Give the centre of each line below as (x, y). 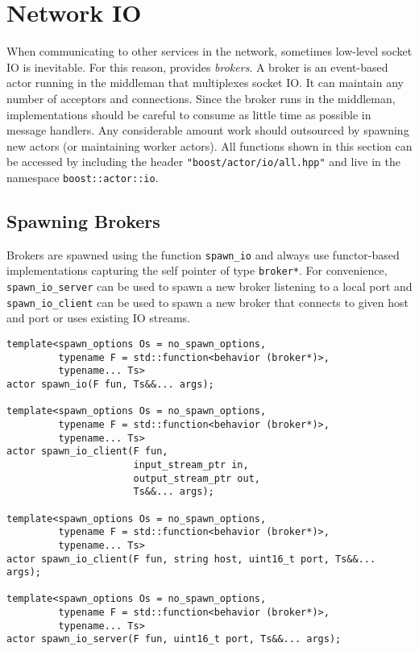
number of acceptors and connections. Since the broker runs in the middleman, (201, 98)
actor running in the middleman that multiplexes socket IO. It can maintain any (205, 83)
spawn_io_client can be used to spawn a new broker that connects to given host (207, 302)
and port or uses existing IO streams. (98, 318)
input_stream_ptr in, (191, 464)
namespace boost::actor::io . (83, 177)
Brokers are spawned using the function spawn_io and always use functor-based (203, 254)
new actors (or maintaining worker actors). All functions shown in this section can (209, 145)
